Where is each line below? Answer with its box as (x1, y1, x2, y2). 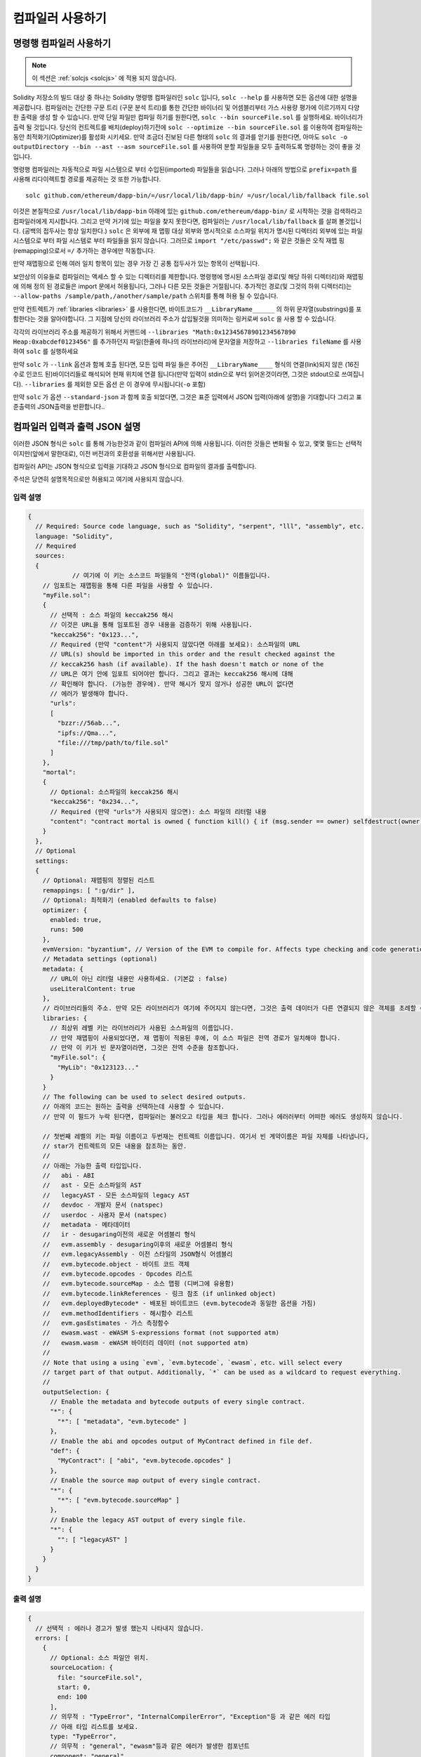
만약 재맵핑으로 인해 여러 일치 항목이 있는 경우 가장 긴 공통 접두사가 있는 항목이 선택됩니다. (13, 259, 260, 268)
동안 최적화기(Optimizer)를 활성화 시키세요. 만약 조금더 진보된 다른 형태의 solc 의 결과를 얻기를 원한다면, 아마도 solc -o (13, 132, 348, 141)
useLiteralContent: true (50, 985, 136, 992)
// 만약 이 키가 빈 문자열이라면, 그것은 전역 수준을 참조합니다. (50, 1044, 240, 1051)
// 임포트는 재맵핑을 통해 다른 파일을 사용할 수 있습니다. (42, 581, 214, 590)
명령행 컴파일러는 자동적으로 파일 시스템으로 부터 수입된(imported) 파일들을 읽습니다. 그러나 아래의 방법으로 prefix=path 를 (13, 165, 358, 174)
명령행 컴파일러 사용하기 (13, 37, 112, 49)
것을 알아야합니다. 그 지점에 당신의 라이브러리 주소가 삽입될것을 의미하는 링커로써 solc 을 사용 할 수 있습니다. (37, 315, 336, 323)
